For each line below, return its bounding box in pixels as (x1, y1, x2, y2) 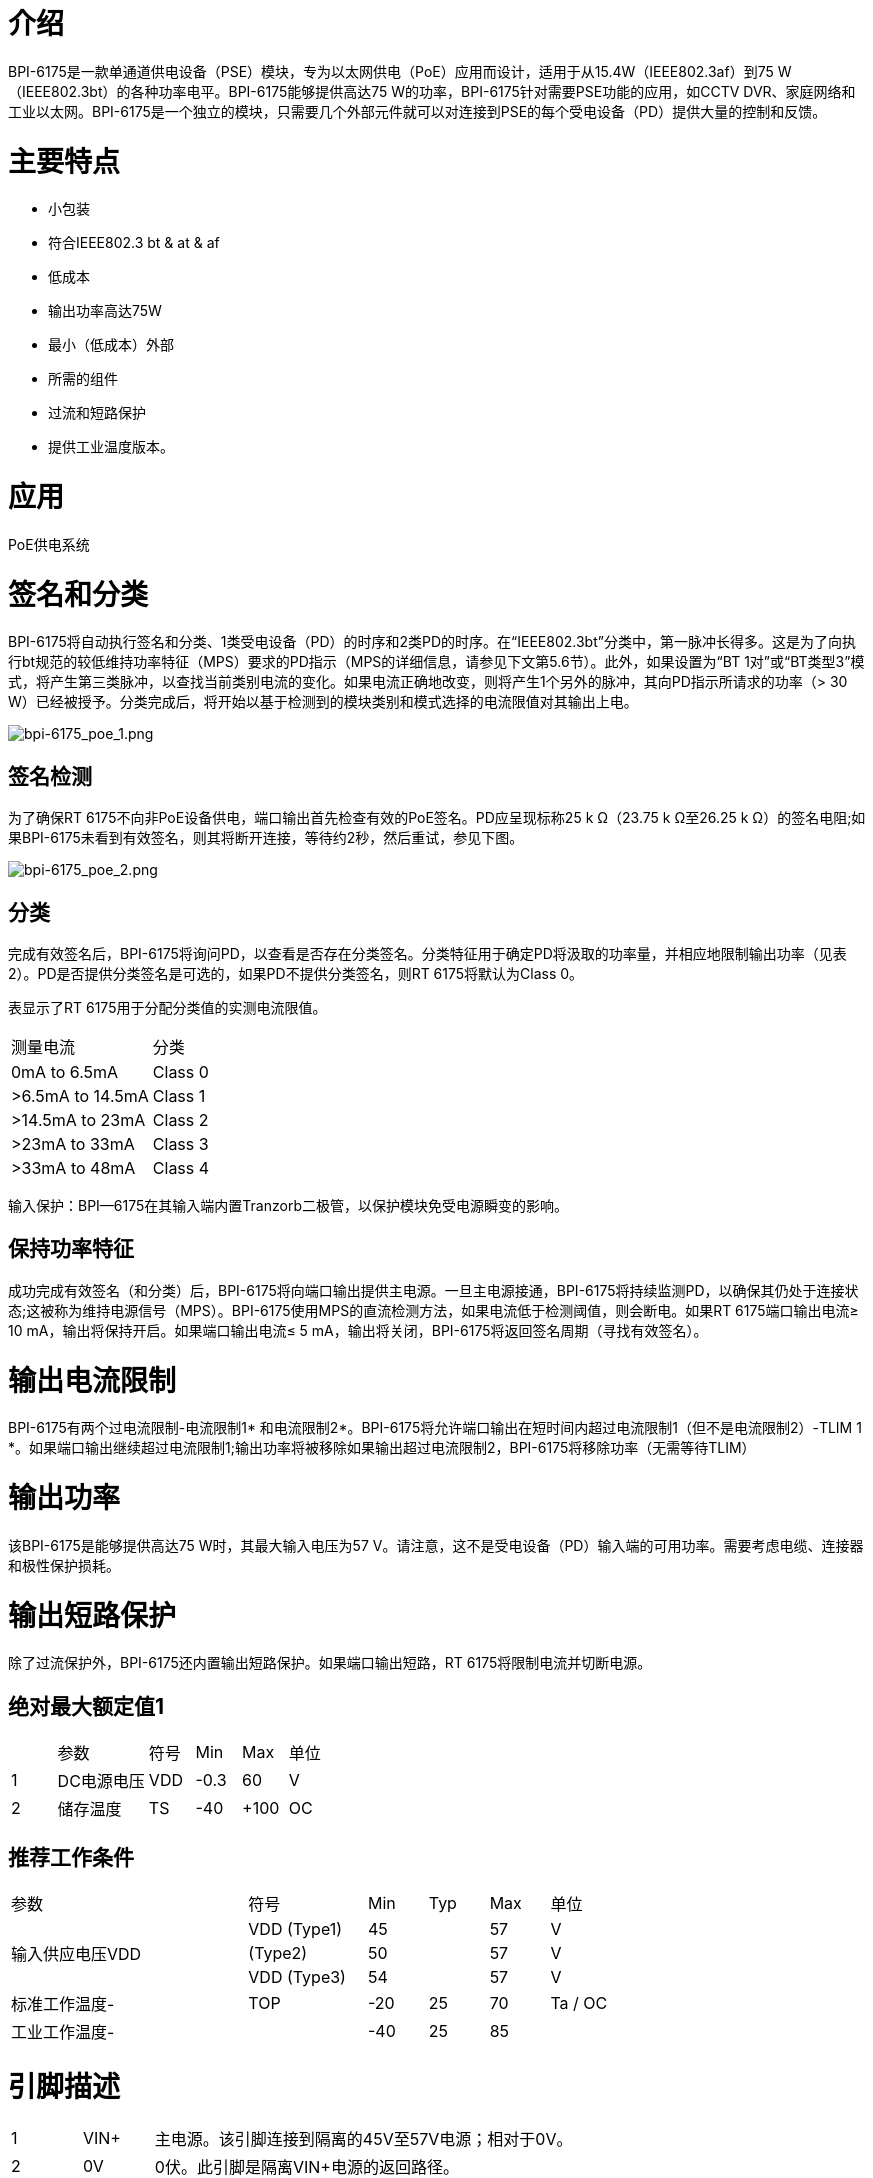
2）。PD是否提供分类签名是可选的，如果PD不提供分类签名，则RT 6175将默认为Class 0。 (8, 964, 584, 982)
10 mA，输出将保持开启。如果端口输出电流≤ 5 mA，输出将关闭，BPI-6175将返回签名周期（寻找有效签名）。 (8, 1321, 708, 1339)
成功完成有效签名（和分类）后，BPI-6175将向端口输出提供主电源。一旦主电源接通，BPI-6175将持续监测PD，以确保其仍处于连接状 (8, 1281, 859, 1299)
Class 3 (152, 1133, 209, 1154)
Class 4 (152, 1157, 210, 1178)
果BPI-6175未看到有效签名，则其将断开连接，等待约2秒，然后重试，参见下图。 (8, 829, 524, 847)
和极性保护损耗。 (8, 1556, 120, 1574)
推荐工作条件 (8, 1844, 134, 1870)
